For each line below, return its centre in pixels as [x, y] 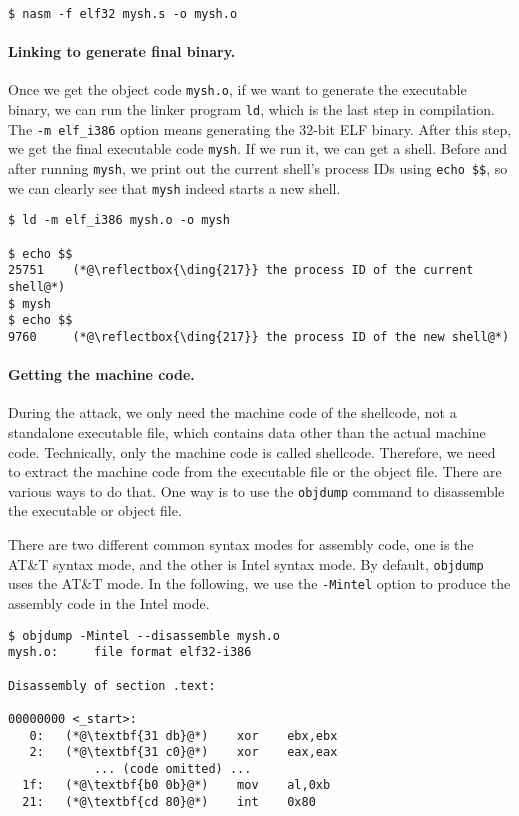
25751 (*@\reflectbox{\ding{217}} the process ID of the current [241, 270]
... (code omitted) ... [172, 768]
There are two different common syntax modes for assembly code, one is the [241, 544]
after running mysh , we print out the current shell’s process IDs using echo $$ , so [258, 168]
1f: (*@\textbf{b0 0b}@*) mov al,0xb [176, 785]
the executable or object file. [95, 510]
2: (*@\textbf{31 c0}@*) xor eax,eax [183, 752]
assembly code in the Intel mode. [109, 602]
